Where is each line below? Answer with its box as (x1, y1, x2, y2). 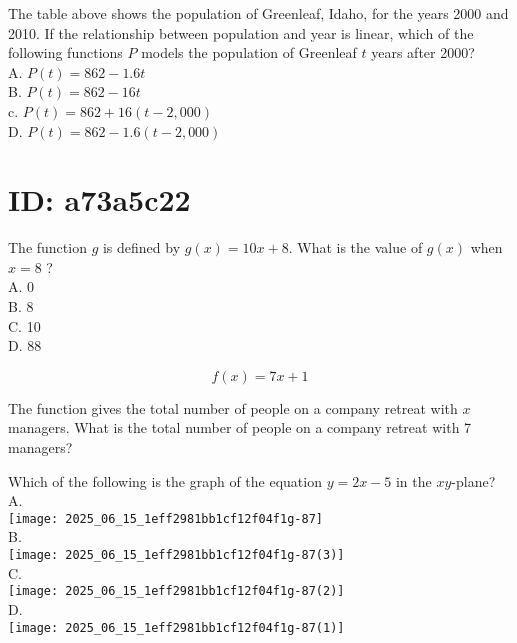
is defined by (102, 237, 181, 258)
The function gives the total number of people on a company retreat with (8, 397, 458, 418)
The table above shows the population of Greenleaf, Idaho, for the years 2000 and (8, 3, 509, 23)
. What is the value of (288, 237, 423, 258)
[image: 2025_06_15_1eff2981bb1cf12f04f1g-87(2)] (8, 584, 345, 599)
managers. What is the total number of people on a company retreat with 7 (8, 417, 472, 438)
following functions (8, 42, 123, 63)
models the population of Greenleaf (141, 42, 357, 63)
